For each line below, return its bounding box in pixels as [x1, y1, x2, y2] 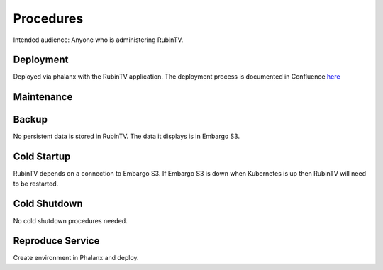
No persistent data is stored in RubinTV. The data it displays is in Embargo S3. [13, 132, 240, 141]
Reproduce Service [13, 235, 100, 247]
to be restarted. [13, 179, 59, 188]
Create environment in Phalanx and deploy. [13, 254, 139, 262]
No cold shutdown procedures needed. [13, 216, 128, 225]
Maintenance [13, 91, 73, 103]
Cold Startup [13, 151, 71, 163]
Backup [13, 113, 48, 125]
